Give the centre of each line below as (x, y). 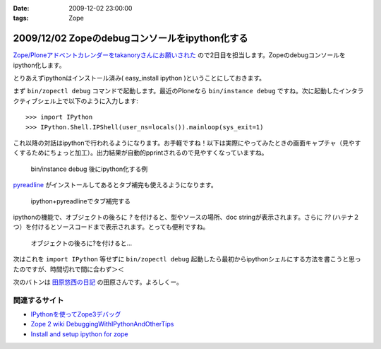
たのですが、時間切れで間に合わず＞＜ (69, 269)
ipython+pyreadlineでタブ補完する (80, 201)
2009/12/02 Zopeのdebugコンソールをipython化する (131, 39)
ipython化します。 (39, 65)
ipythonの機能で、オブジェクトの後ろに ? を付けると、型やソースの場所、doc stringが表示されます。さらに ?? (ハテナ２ (186, 217)
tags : (21, 18)
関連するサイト (38, 300)
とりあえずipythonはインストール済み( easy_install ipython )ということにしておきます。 (139, 78)
